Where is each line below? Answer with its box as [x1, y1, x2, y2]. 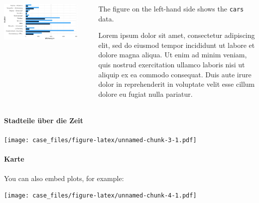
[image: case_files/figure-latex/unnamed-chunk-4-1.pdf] [4, 192, 197, 200]
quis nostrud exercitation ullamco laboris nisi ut [98, 59, 245, 70]
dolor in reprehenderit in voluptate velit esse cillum [98, 79, 255, 89]
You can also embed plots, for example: [4, 173, 124, 183]
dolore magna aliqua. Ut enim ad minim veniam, [98, 49, 247, 60]
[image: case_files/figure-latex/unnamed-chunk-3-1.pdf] [4, 137, 197, 144]
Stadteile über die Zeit [4, 115, 84, 125]
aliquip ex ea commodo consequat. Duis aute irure [98, 69, 252, 79]
